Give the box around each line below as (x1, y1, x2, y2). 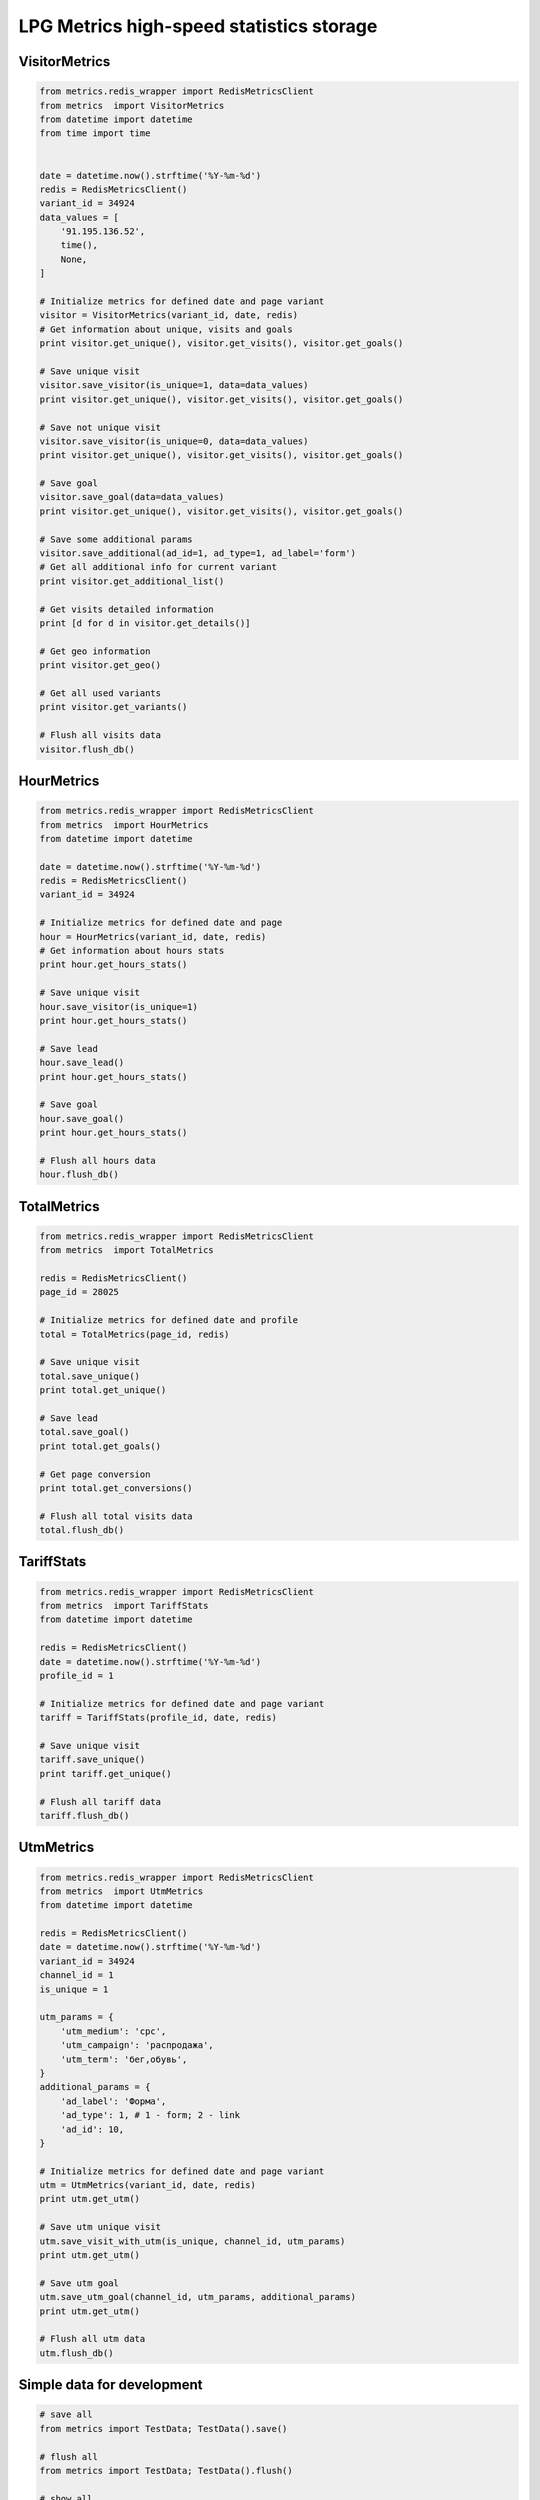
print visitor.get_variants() (39, 701, 188, 713)
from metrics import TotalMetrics (39, 1245, 214, 1256)
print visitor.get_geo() (39, 660, 162, 671)
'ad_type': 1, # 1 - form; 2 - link (60, 2110, 240, 2121)
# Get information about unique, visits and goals (39, 323, 294, 335)
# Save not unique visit (39, 421, 162, 433)
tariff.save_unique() (39, 1754, 146, 1765)
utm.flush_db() (39, 2347, 114, 2359)
